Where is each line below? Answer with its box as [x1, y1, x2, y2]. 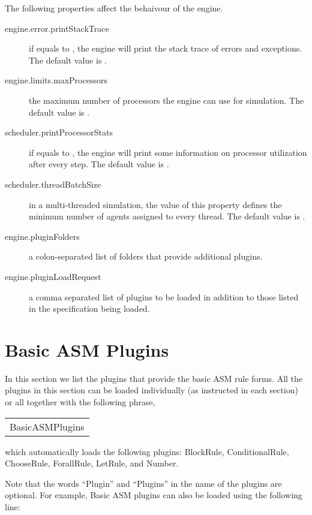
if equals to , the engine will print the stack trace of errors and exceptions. [29, 42, 302, 55]
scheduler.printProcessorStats [5, 126, 113, 138]
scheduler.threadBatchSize [5, 177, 101, 190]
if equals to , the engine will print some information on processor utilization [29, 146, 307, 158]
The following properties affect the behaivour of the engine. [5, 2, 223, 14]
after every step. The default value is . [29, 158, 169, 170]
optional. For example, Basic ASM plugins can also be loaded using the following [5, 489, 302, 501]
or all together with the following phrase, [5, 396, 155, 408]
